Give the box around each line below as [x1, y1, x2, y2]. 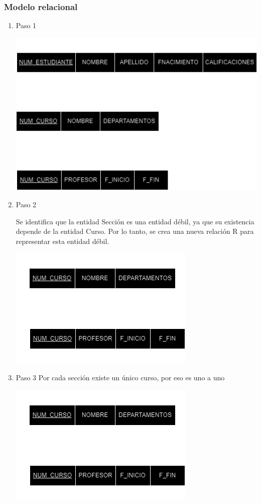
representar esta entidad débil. [16, 235, 109, 246]
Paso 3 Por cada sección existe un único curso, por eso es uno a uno [16, 372, 225, 382]
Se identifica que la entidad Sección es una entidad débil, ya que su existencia [16, 216, 254, 226]
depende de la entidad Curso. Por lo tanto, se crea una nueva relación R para [16, 226, 254, 236]
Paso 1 [16, 20, 37, 31]
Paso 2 [16, 199, 37, 209]
